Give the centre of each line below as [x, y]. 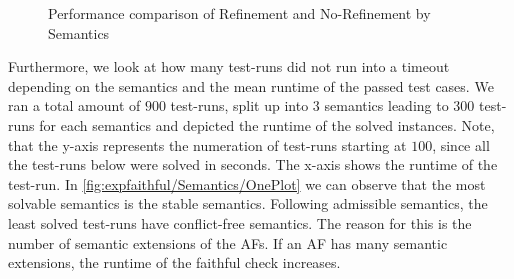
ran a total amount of [74, 105]
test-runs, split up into [239, 105]
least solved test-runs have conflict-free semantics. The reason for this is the [240, 222]
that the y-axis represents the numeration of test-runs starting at [207, 144]
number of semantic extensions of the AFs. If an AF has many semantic [228, 242]
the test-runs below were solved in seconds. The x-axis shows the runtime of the [253, 164]
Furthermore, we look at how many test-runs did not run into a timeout [229, 66]
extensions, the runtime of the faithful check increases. [174, 262]
